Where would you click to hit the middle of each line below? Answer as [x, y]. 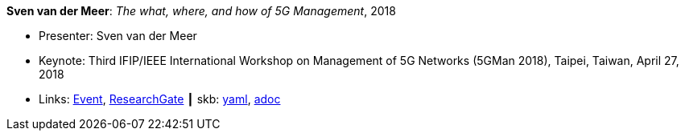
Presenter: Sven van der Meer [118, 36]
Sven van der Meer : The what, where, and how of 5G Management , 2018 [201, 11]
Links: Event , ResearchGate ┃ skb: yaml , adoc [160, 99]
